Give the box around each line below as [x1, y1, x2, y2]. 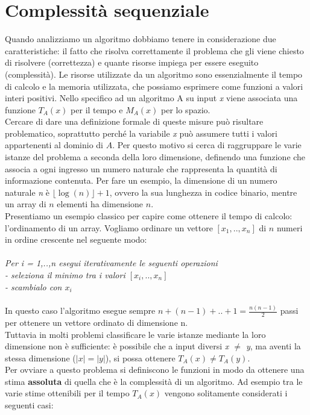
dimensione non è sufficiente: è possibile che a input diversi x [5, 340, 229, 352]
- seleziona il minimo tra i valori [5, 269, 125, 281]
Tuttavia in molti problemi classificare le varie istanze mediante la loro [5, 328, 266, 340]
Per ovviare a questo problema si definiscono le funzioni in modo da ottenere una [5, 363, 305, 376]
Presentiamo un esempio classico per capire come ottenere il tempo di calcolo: [5, 210, 293, 222]
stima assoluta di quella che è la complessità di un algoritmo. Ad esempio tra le [5, 375, 303, 387]
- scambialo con [5, 280, 62, 293]
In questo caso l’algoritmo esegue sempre [5, 304, 156, 317]
